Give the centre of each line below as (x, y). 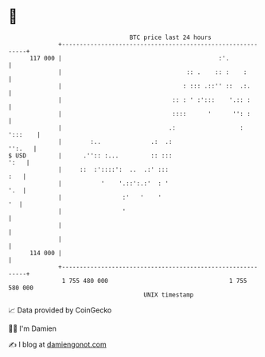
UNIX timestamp (169, 295)
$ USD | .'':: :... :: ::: (90, 155)
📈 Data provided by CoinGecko (60, 310)
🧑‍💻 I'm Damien (33, 328)
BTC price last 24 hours (171, 37)
